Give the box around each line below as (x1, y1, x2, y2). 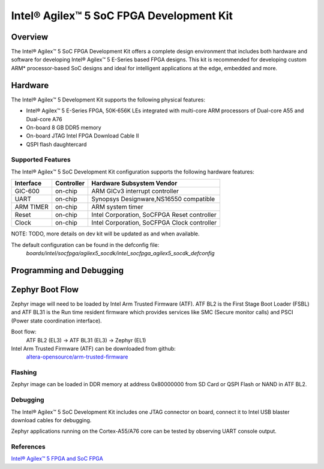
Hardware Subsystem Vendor (91, 179, 178, 187)
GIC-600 (14, 187, 40, 195)
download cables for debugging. (11, 416, 92, 423)
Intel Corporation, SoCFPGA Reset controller (91, 211, 217, 219)
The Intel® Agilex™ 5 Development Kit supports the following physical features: (11, 96, 205, 103)
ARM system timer (91, 203, 143, 211)
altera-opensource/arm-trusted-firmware (26, 353, 128, 360)
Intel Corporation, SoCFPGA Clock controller (91, 219, 217, 227)
